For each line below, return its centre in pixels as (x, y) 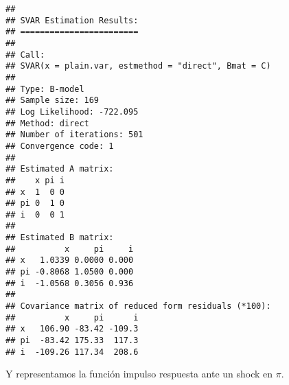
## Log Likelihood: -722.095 (72, 112)
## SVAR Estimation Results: (72, 20)
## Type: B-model (45, 89)
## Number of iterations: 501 (74, 135)
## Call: (25, 55)
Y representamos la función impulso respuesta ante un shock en (139, 374)
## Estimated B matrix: (60, 238)
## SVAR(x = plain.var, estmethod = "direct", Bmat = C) (138, 66)
